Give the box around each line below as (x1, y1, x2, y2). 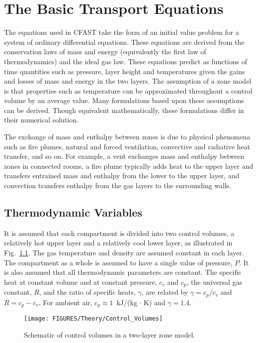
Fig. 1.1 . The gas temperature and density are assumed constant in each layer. (4, 247, 244, 258)
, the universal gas (186, 276, 242, 287)
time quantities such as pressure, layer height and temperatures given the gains (4, 66, 245, 76)
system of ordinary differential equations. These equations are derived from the (4, 36, 245, 47)
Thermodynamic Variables (4, 205, 143, 220)
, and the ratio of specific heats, (39, 287, 136, 297)
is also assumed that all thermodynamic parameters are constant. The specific (4, 267, 242, 277)
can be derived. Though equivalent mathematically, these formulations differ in (4, 105, 244, 115)
